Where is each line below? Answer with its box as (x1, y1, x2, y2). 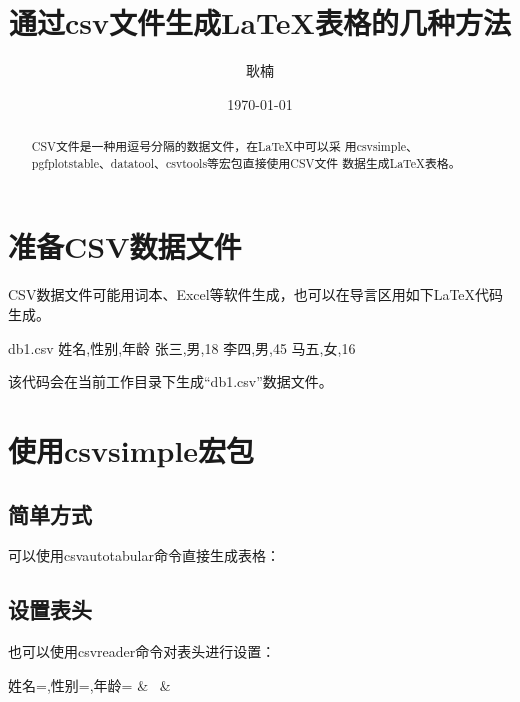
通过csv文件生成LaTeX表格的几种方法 (9, 2, 511, 43)
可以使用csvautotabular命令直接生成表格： (8, 545, 280, 566)
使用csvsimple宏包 (8, 429, 255, 470)
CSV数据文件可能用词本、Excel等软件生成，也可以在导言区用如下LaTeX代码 (8, 284, 504, 305)
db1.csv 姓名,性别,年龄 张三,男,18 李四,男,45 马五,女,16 (8, 337, 356, 358)
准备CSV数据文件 (8, 226, 242, 267)
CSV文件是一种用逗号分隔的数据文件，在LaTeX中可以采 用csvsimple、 (31, 138, 418, 155)
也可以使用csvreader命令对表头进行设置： (8, 641, 276, 662)
